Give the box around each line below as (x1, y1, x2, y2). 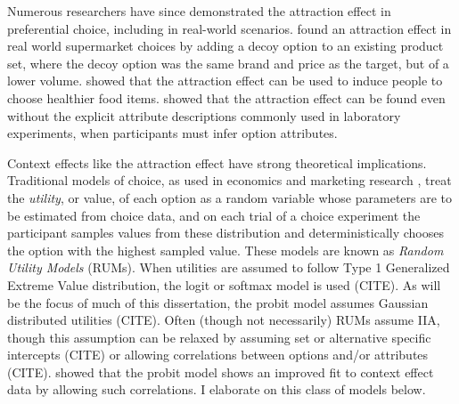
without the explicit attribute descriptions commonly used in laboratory (7, 106, 401, 125)
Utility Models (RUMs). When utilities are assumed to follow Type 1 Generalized (7, 258, 450, 277)
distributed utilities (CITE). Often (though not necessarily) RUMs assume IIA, (7, 311, 440, 329)
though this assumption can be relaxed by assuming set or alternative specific (7, 327, 431, 346)
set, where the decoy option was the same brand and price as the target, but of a (7, 53, 449, 72)
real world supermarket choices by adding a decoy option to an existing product (7, 36, 444, 55)
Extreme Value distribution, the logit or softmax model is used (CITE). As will (7, 275, 441, 294)
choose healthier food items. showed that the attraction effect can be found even (7, 88, 446, 107)
